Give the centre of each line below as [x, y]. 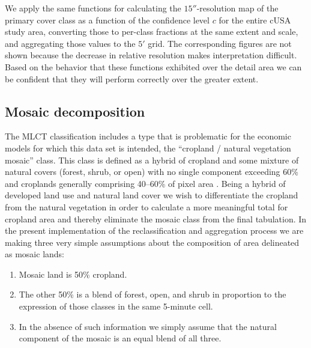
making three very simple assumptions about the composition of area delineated [152, 242]
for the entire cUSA [255, 20]
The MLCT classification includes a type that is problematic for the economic [148, 136]
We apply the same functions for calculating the [93, 8]
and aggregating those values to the [70, 43]
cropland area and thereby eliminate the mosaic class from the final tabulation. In [156, 218]
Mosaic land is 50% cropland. [73, 274]
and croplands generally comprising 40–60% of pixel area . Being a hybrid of [145, 183]
